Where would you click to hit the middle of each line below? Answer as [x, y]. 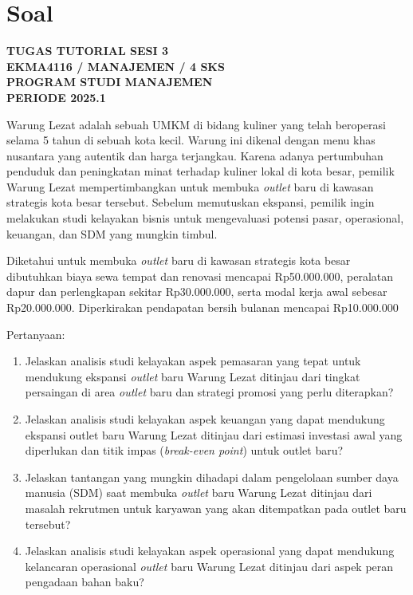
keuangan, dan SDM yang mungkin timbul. [112, 233]
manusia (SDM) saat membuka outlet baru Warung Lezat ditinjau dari [199, 493]
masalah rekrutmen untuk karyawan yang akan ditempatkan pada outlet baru [216, 508]
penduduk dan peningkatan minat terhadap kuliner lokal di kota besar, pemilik [201, 171]
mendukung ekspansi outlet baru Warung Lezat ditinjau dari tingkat [193, 376]
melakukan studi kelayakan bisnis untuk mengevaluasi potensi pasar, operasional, [205, 218]
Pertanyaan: [36, 334]
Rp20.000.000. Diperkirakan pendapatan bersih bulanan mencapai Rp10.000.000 [203, 307]
